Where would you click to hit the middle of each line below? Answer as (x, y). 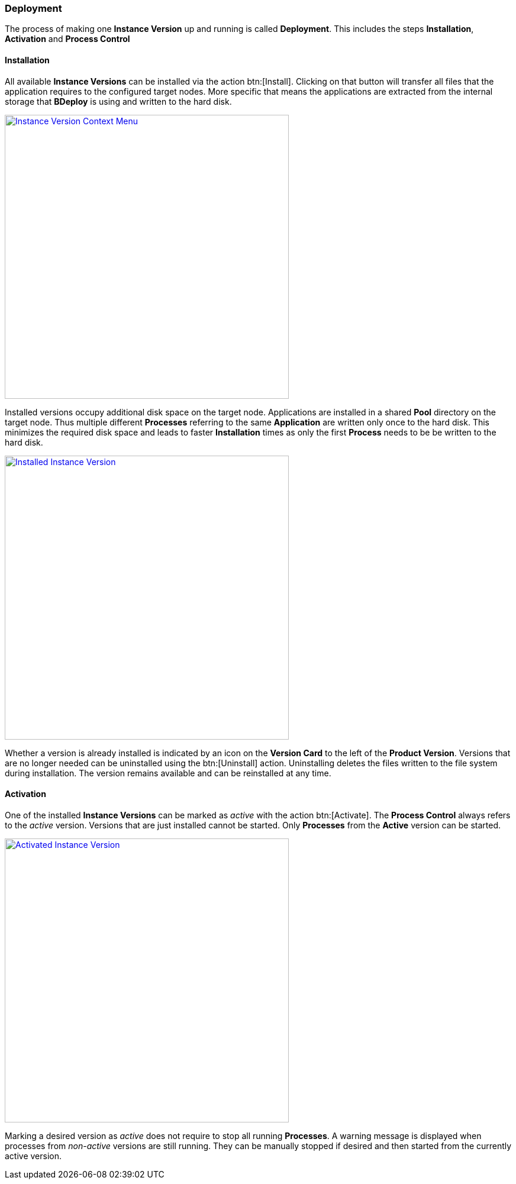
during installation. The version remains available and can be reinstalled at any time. (168, 773)
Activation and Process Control (67, 39)
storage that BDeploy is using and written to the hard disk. (118, 101)
